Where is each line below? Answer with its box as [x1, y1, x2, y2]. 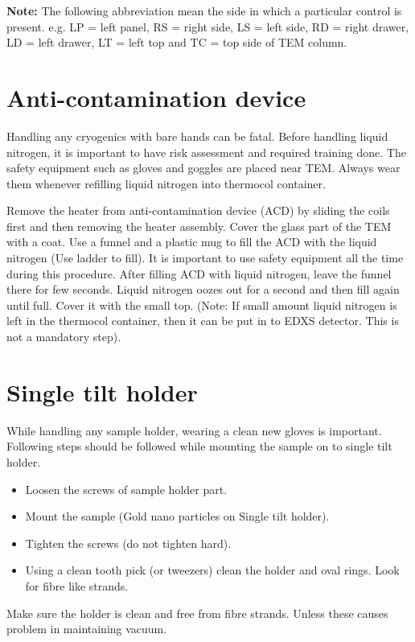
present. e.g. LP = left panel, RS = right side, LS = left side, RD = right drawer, [6, 18, 409, 35]
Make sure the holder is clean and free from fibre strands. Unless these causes [6, 604, 388, 621]
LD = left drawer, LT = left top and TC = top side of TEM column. [6, 34, 347, 51]
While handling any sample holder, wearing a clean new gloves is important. [6, 422, 382, 438]
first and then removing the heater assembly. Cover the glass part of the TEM [6, 217, 392, 234]
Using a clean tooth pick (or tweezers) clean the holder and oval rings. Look [25, 562, 400, 578]
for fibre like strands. [25, 577, 129, 594]
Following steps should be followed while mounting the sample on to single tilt [6, 438, 392, 455]
